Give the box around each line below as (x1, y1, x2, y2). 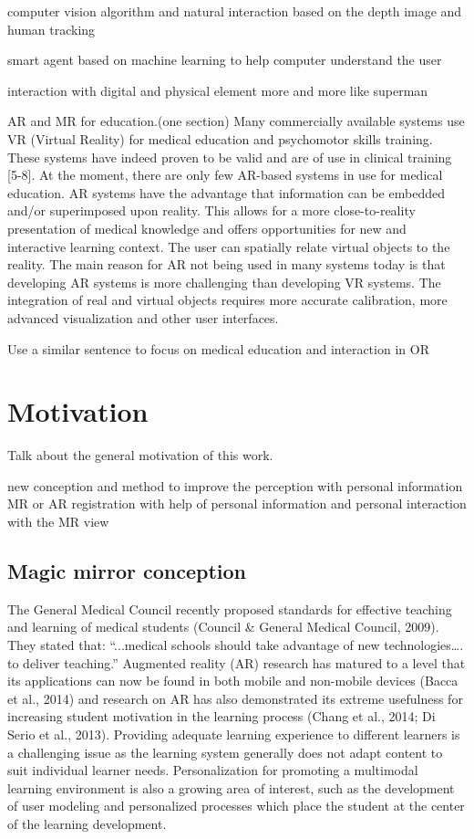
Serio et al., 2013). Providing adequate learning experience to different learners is (7, 724, 460, 743)
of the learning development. (7, 813, 167, 833)
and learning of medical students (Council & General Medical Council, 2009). (7, 617, 439, 636)
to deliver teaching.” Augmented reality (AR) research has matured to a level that (7, 653, 466, 672)
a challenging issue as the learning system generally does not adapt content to (7, 742, 443, 761)
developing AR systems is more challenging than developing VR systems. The (7, 272, 441, 291)
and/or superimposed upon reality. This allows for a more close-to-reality (7, 201, 416, 220)
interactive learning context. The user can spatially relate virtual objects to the (7, 236, 450, 256)
